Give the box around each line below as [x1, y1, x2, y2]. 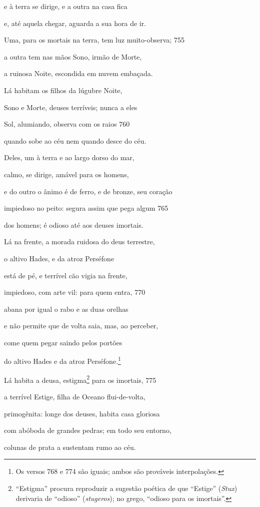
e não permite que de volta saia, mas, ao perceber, [4, 320, 158, 331]
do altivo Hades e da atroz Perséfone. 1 [4, 354, 121, 366]
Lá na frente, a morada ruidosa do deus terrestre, [4, 236, 155, 247]
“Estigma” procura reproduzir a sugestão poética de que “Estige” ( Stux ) [15, 482, 237, 493]
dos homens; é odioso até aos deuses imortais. [4, 219, 143, 230]
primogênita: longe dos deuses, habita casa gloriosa [4, 408, 160, 418]
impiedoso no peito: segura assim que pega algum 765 [4, 203, 168, 213]
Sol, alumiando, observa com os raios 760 [4, 119, 130, 129]
